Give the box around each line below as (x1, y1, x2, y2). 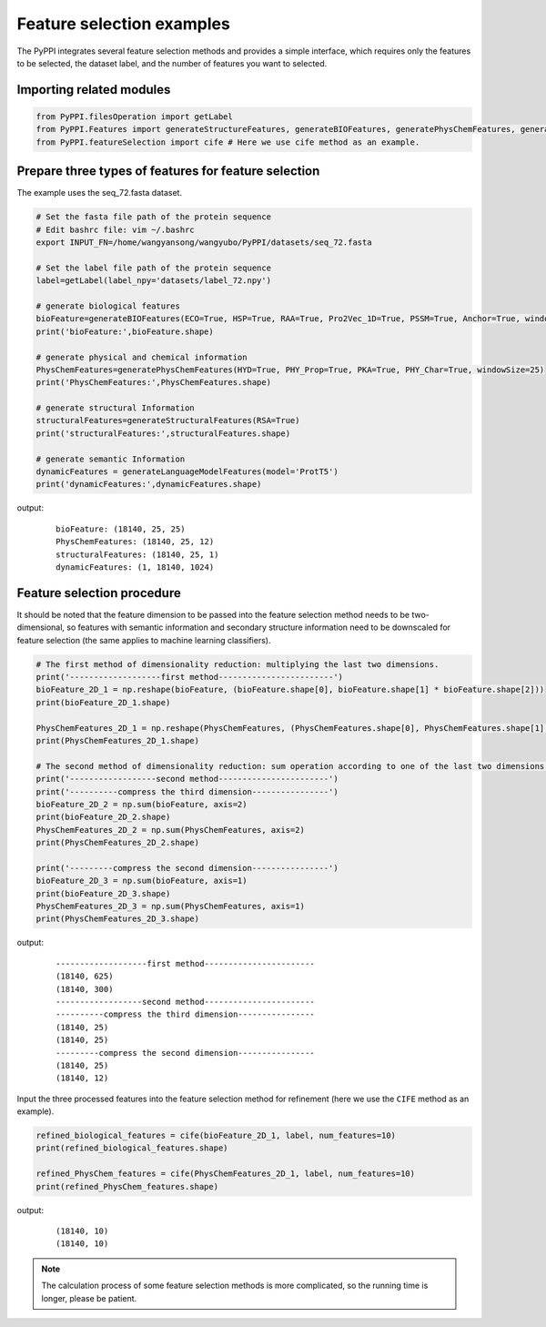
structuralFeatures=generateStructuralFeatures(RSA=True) (35, 415, 300, 426)
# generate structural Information (35, 403, 195, 413)
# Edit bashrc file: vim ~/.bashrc (35, 224, 195, 235)
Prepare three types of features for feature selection (16, 164, 320, 179)
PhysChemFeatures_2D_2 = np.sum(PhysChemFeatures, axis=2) (35, 825, 305, 835)
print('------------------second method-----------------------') (35, 774, 339, 785)
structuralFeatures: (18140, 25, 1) (56, 549, 219, 560)
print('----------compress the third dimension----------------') (35, 786, 339, 796)
